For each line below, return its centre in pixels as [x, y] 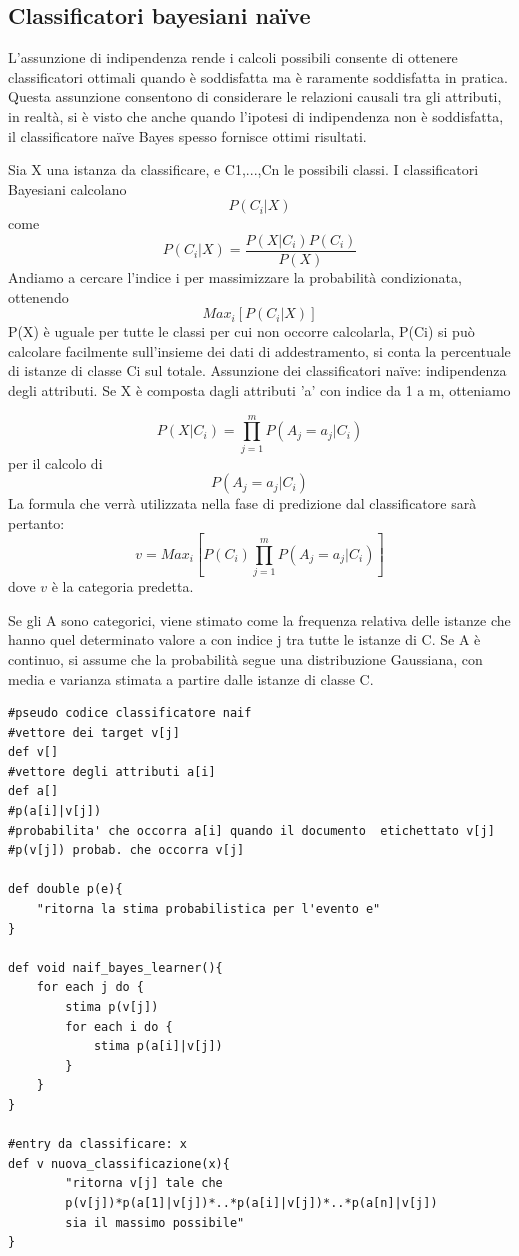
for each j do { [90, 987]
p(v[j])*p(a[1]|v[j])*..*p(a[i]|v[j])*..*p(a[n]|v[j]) [251, 1202]
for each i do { [119, 1026]
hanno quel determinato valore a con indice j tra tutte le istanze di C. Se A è [244, 639]
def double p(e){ [65, 889]
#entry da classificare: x [97, 1144]
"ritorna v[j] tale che [144, 1183]
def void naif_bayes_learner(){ [115, 967]
